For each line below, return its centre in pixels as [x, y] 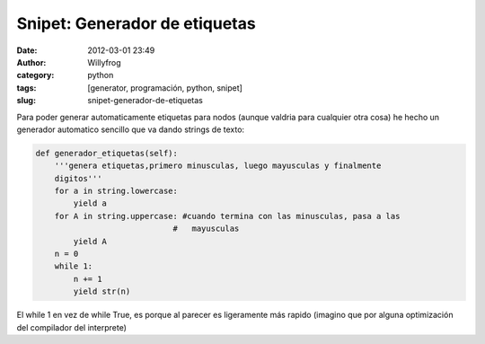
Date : [27, 50]
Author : [31, 62]
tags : [26, 88]
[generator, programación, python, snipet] [165, 88]
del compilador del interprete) [72, 327]
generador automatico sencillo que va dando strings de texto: [131, 129]
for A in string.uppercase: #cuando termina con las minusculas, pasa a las [227, 216]
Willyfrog [104, 62]
